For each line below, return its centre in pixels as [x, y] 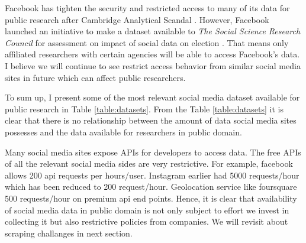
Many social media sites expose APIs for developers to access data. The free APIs [153, 152]
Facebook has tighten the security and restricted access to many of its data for [147, 8]
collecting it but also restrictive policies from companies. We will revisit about [146, 221]
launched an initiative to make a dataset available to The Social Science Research [153, 31]
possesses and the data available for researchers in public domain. [123, 132]
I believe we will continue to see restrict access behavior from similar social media [153, 65]
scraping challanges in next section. [69, 233]
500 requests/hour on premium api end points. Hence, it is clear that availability [151, 198]
